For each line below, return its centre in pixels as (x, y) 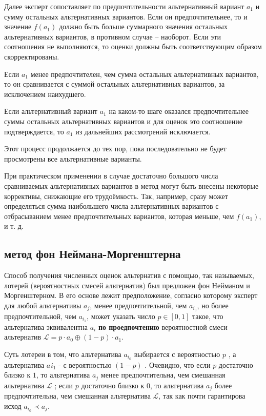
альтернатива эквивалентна (46, 326)
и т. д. (14, 226)
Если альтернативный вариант (51, 111)
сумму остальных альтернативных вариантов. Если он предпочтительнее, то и (126, 16)
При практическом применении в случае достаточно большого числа (111, 176)
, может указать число (121, 316)
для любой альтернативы (43, 305)
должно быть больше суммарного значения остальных (143, 26)
